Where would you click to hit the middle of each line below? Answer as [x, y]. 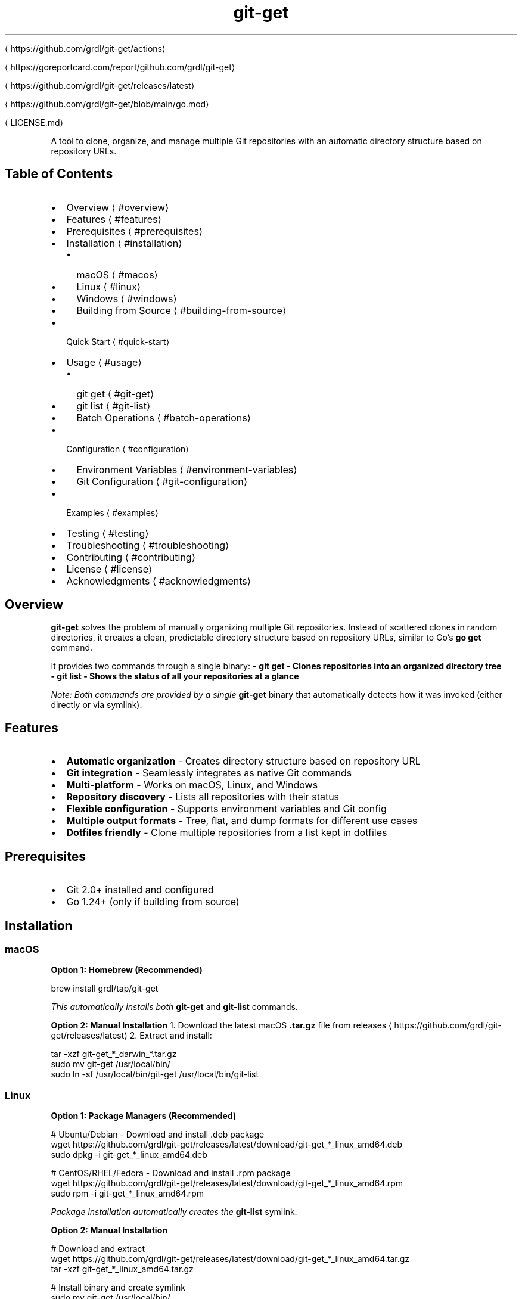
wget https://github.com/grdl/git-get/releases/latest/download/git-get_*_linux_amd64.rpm [227, 1183]
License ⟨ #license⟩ [109, 569]
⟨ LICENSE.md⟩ [34, 122]
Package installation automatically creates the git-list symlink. [174, 1212]
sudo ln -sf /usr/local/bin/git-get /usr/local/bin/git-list [155, 1074]
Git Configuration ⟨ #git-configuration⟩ [162, 481]
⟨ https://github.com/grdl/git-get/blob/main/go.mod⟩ [107, 104]
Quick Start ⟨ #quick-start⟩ [118, 341]
